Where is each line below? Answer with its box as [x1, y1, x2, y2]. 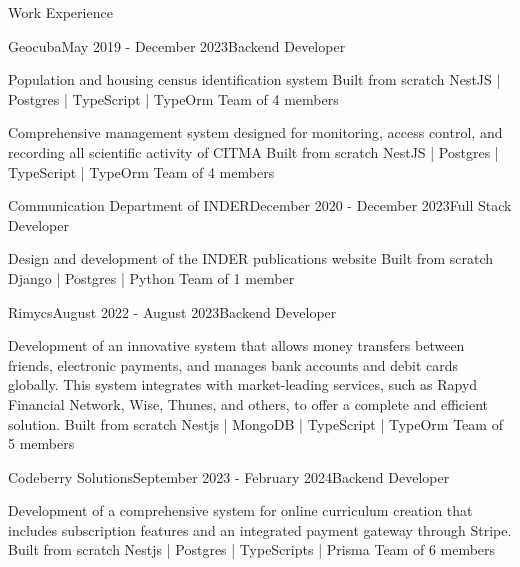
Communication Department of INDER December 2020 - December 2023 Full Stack [8, 195, 512, 216]
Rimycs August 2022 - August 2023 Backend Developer [8, 301, 337, 322]
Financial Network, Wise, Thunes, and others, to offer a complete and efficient [8, 393, 489, 414]
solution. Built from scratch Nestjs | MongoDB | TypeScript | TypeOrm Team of [8, 413, 503, 434]
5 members [8, 433, 75, 454]
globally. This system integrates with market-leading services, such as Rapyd [8, 374, 478, 395]
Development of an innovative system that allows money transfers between [8, 335, 465, 356]
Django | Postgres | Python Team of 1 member [8, 267, 295, 288]
